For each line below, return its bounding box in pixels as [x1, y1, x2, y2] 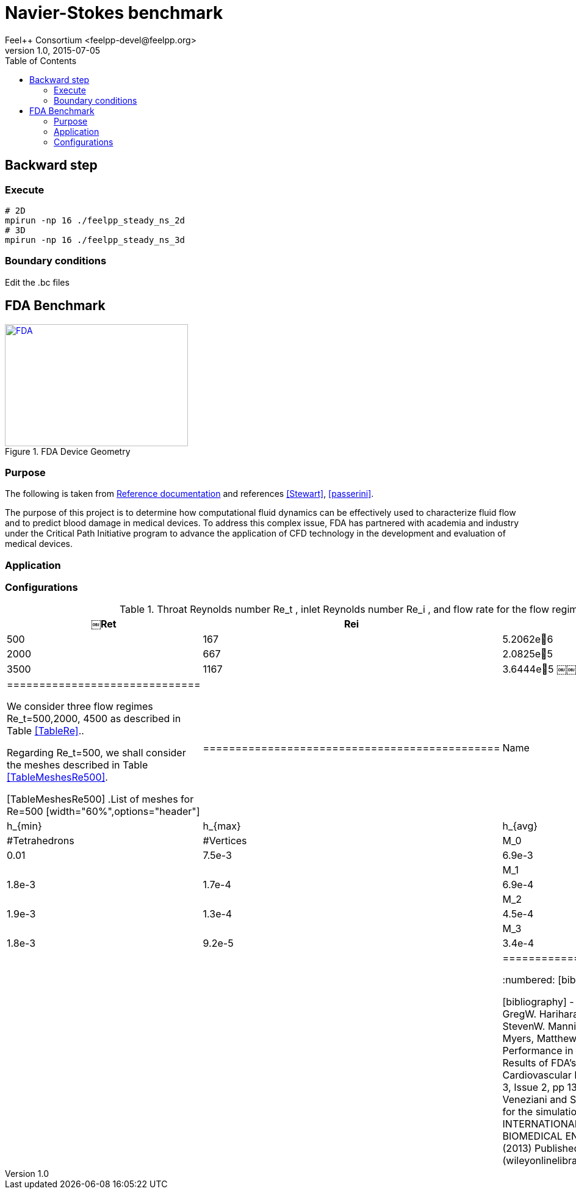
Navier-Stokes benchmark [5, 2, 223, 23]
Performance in [502, 1044, 574, 1057]
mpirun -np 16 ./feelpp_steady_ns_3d [5, 234, 185, 245]
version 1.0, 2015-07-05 [5, 45, 101, 56]
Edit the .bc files [5, 277, 70, 288]
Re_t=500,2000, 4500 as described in [7, 712, 181, 725]
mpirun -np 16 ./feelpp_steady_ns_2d [5, 215, 185, 225]
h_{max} [203, 820, 241, 833]
